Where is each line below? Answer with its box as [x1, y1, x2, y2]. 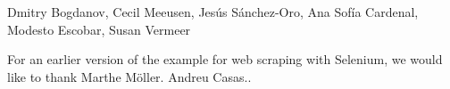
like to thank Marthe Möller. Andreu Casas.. [7, 67, 252, 85]
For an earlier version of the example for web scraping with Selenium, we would [7, 50, 443, 69]
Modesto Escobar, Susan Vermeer [7, 20, 191, 38]
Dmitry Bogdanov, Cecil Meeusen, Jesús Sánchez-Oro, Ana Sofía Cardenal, [7, 3, 419, 20]
